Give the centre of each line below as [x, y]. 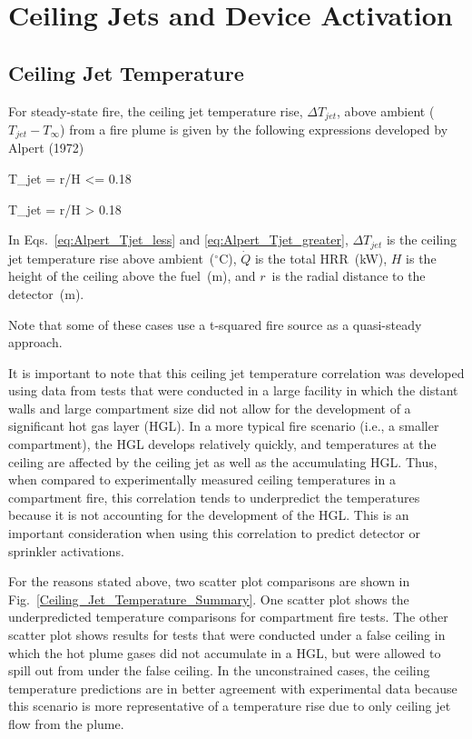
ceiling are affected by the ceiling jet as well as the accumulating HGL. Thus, [223, 461]
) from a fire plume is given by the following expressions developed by [254, 130]
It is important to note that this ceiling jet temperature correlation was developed [236, 372]
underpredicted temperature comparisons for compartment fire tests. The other [228, 617]
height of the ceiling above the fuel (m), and [132, 276]
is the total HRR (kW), [321, 258]
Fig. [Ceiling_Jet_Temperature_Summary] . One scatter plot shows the [209, 599]
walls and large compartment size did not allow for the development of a [210, 408]
